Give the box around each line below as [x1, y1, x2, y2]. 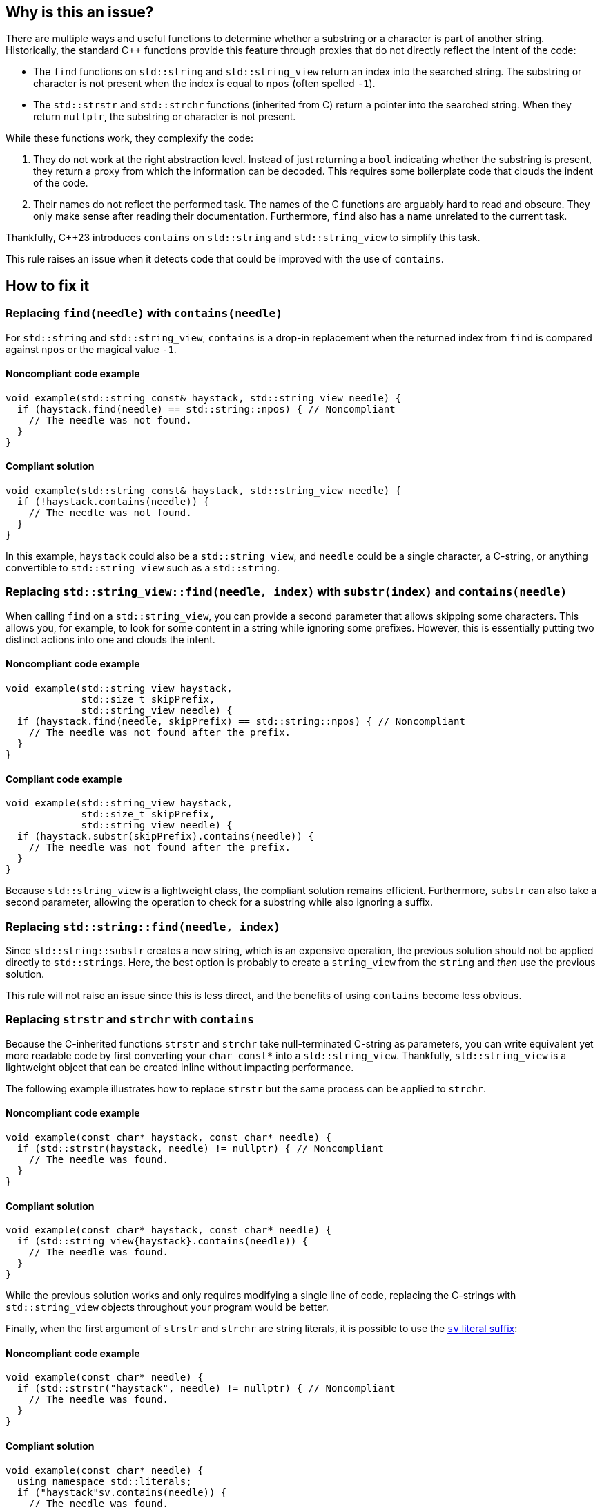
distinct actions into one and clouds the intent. [6, 633, 215, 645]
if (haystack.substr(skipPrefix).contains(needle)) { [17, 831, 314, 842]
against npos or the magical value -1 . [6, 343, 177, 355]
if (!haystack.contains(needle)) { [17, 496, 210, 508]
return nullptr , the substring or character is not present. [33, 111, 296, 123]
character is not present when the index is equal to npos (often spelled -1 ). [33, 77, 376, 90]
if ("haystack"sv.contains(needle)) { [17, 1486, 227, 1498]
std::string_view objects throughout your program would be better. [6, 1301, 329, 1314]
